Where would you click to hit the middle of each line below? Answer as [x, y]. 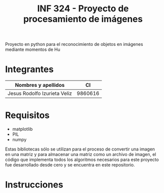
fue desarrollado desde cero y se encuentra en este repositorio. [70, 165]
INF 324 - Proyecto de [83, 9]
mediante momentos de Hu [33, 49]
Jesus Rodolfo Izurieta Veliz [40, 93]
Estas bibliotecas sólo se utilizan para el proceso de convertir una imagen [80, 149]
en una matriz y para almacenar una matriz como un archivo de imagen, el [81, 154]
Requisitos [27, 115]
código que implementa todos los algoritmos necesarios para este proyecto [82, 160]
